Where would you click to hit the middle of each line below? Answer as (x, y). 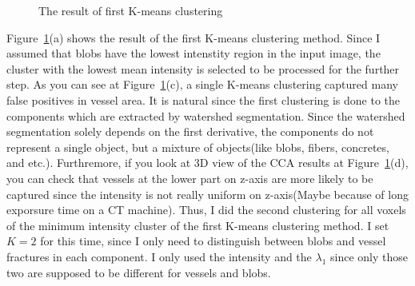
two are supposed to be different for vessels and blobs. (139, 272)
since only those (369, 256)
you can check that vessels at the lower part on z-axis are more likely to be (190, 178)
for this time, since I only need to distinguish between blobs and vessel (213, 241)
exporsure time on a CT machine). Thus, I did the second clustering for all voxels (206, 210)
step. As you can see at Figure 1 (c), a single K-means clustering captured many (202, 84)
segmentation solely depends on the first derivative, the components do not (190, 131)
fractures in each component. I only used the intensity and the (159, 256)
